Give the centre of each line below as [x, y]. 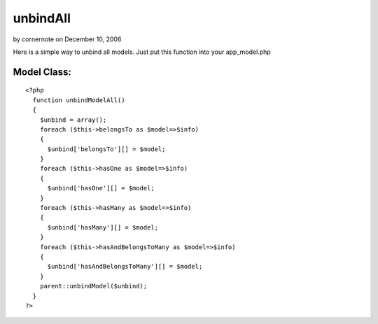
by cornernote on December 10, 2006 [67, 39]
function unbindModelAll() [79, 100]
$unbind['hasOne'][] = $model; [101, 188]
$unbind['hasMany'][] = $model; [103, 227]
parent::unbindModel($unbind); [93, 286]
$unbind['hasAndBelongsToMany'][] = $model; [125, 267]
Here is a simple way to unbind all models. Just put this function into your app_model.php [142, 52]
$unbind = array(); [73, 120]
